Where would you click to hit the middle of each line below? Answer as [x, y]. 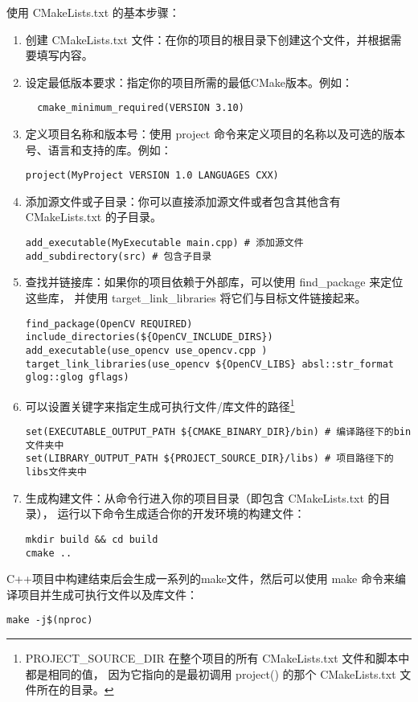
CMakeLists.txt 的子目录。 [93, 217]
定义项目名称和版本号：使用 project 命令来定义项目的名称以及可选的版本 [215, 134]
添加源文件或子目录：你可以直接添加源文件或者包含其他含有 [183, 201]
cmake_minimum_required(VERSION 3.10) [141, 108]
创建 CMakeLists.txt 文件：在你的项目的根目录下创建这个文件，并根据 [208, 39]
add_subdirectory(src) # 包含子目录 [119, 256]
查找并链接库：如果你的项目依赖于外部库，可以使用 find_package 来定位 [214, 282]
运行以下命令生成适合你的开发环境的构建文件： [181, 513]
